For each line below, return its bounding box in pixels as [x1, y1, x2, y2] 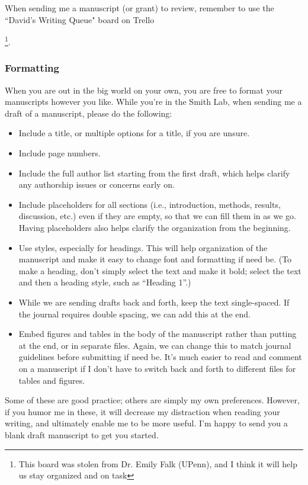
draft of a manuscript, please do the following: [5, 107, 172, 119]
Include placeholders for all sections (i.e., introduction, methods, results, [18, 198, 281, 210]
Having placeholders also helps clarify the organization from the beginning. [18, 221, 291, 233]
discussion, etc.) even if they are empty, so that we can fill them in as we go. [18, 210, 296, 222]
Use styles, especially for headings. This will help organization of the [18, 241, 268, 253]
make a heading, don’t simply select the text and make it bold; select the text [18, 264, 301, 277]
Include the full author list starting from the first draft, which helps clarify [18, 166, 290, 179]
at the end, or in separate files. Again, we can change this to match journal [18, 339, 291, 351]
